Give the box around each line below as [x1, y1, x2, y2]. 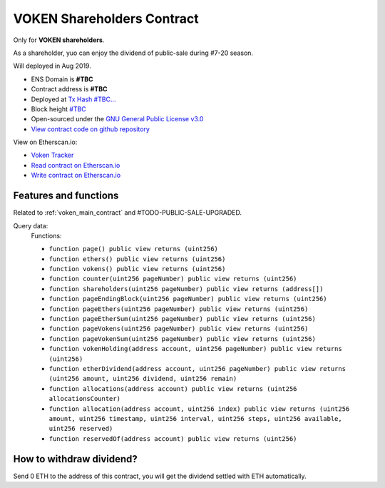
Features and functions [13, 190, 119, 202]
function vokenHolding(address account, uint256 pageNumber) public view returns [48, 345, 342, 353]
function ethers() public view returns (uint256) [48, 255, 226, 263]
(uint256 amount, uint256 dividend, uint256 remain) [48, 375, 237, 383]
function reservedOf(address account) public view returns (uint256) [48, 434, 297, 442]
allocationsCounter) [48, 395, 121, 403]
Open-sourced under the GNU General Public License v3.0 [31, 115, 204, 123]
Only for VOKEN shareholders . [13, 36, 105, 44]
